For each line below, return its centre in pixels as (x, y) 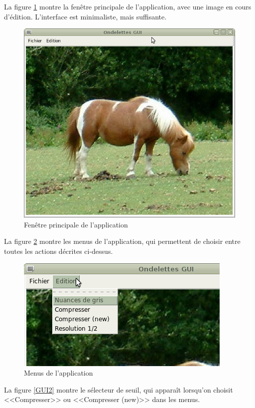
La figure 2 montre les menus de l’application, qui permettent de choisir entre (122, 241)
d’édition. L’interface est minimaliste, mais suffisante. (85, 16)
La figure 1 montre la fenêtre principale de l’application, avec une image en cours (128, 6)
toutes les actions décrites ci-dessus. (59, 251)
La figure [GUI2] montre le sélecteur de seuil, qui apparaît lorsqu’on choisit (119, 389)
